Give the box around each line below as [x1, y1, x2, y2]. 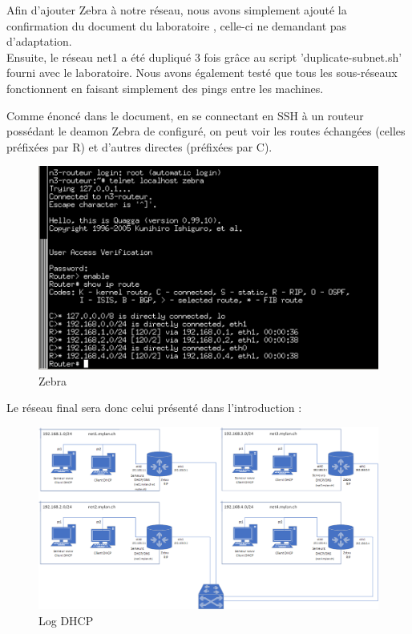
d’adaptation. [6, 33, 72, 50]
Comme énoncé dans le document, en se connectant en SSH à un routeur [6, 107, 364, 123]
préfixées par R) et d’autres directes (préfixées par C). [6, 138, 273, 155]
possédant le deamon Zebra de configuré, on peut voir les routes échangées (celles [6, 123, 406, 139]
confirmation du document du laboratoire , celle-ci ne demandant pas [6, 17, 347, 34]
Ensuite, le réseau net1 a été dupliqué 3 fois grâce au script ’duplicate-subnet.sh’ [6, 48, 402, 65]
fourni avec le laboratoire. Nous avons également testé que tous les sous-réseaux [6, 64, 398, 81]
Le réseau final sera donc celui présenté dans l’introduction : [6, 399, 302, 416]
